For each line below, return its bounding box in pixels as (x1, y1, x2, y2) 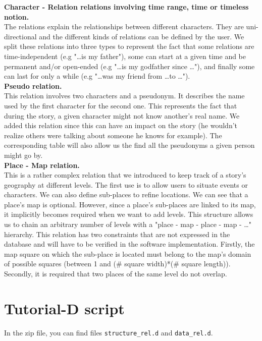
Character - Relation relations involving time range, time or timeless (4, 2, 249, 12)
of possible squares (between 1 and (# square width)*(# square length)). (4, 258, 231, 269)
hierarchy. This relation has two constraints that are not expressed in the (4, 229, 230, 239)
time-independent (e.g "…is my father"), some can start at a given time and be (4, 50, 246, 61)
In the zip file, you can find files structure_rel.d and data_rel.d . (4, 327, 213, 337)
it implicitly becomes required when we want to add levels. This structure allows (4, 209, 253, 219)
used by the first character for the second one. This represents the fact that (4, 100, 237, 110)
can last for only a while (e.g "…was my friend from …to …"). (4, 71, 190, 81)
